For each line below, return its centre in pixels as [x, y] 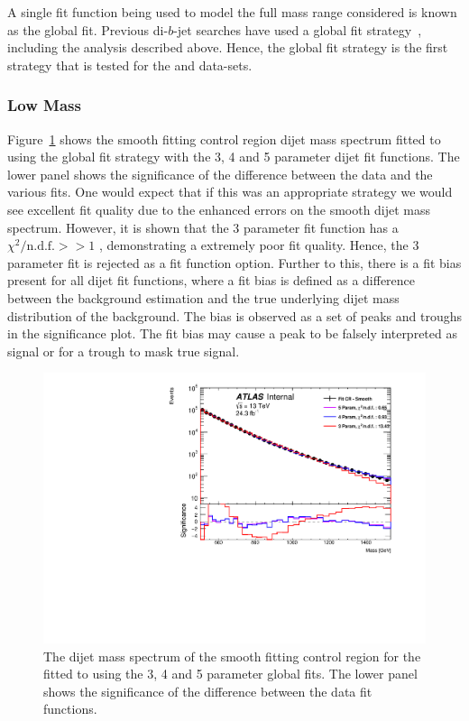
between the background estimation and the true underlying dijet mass [203, 297]
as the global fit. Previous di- [88, 29]
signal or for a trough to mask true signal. [124, 351]
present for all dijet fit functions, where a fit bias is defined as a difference [212, 280]
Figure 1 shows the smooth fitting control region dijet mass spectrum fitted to [224, 139]
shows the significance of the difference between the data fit [208, 691]
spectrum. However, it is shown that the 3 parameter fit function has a [203, 227]
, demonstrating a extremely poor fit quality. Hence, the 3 [259, 245]
